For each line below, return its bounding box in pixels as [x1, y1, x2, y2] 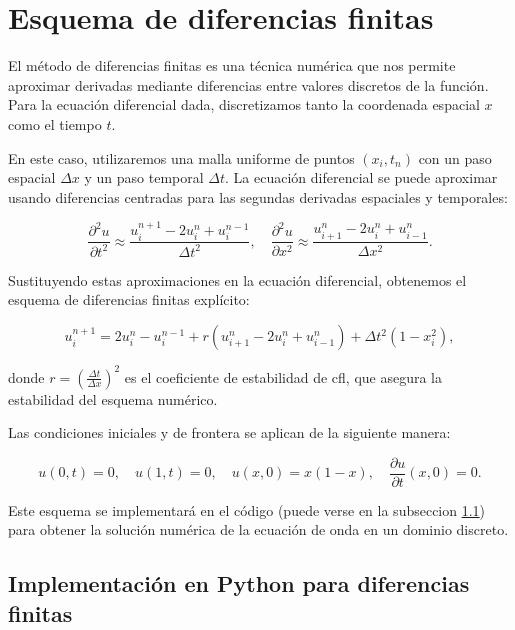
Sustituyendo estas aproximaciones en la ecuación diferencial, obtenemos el [8, 269, 467, 290]
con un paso [418, 147, 492, 168]
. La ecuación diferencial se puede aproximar [225, 167, 498, 188]
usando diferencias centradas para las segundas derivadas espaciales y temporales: [8, 186, 508, 207]
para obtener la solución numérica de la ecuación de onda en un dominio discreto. [8, 519, 509, 540]
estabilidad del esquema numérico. [8, 388, 218, 409]
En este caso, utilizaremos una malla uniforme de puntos [8, 147, 355, 168]
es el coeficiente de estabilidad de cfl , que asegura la [124, 366, 442, 387]
